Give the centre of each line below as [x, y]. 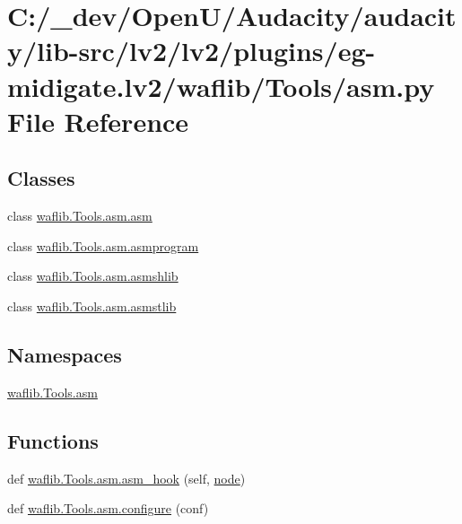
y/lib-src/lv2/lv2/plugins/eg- [192, 51]
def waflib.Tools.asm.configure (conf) [108, 508]
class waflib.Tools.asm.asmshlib [93, 276]
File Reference [98, 121]
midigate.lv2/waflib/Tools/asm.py [221, 86]
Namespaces [65, 354]
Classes [41, 178]
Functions [53, 440]
